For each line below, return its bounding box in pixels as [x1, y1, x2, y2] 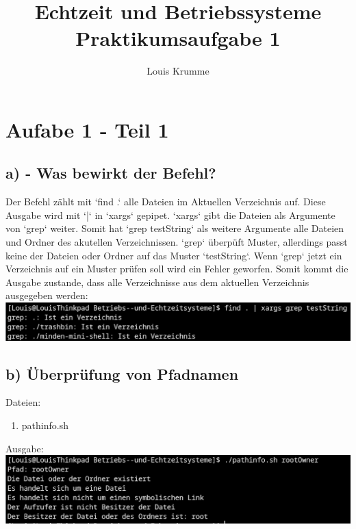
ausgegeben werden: [5, 288, 88, 302]
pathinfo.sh [21, 418, 68, 433]
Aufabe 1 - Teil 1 [5, 115, 169, 143]
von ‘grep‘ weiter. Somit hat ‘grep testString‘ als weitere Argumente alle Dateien [5, 221, 344, 235]
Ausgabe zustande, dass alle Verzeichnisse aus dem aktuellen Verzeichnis [5, 274, 309, 289]
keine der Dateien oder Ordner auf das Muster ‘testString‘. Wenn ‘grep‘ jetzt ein [5, 248, 342, 262]
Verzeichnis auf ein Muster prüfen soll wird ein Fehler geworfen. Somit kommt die [5, 261, 348, 276]
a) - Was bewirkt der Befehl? [5, 162, 216, 183]
